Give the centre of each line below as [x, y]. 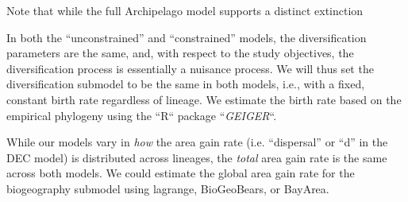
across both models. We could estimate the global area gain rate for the [181, 173]
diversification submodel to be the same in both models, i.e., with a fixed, [186, 84]
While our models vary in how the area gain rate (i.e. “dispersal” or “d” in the [197, 142]
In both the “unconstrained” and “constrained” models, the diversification [187, 37]
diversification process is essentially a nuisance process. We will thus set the [190, 68]
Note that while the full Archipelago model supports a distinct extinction [185, 10]
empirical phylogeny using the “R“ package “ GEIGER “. [142, 115]
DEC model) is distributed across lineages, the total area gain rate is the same [197, 157]
